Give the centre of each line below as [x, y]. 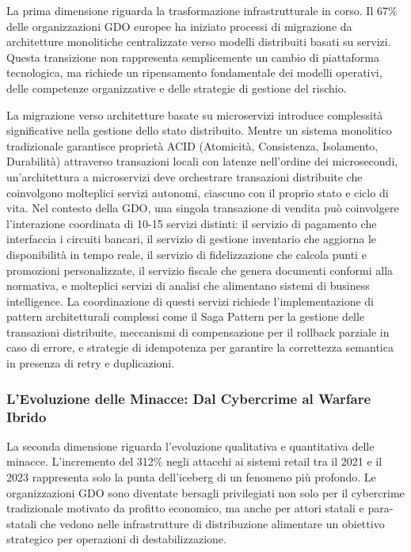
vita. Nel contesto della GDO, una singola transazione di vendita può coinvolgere [203, 208]
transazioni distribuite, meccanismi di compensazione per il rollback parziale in [198, 331]
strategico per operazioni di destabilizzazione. [116, 539]
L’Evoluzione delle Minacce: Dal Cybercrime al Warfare [189, 398]
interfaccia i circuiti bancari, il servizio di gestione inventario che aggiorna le [192, 239]
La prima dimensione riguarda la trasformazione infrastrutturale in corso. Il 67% [202, 10]
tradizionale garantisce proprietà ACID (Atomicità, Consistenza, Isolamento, [192, 145]
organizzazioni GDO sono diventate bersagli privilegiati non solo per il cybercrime [205, 492]
